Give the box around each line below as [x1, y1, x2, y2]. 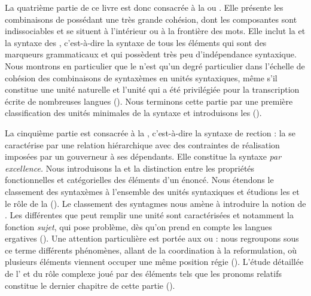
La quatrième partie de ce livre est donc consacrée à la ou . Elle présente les [5, 1, 283, 13]
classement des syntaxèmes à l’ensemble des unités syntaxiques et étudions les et [5, 185, 300, 197]
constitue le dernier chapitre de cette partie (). [5, 279, 175, 291]
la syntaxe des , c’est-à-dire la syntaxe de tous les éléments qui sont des [5, 36, 267, 48]
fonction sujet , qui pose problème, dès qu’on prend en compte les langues [5, 220, 272, 233]
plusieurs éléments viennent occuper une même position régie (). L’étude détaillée [5, 255, 304, 268]
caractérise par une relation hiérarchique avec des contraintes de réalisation [5, 138, 280, 151]
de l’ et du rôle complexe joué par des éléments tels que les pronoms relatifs [5, 267, 282, 280]
